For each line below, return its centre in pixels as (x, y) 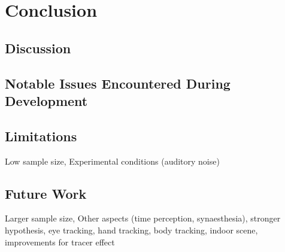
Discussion (38, 48)
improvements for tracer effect (60, 242)
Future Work (46, 193)
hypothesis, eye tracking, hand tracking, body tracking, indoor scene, (131, 230)
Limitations (41, 136)
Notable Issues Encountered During (118, 83)
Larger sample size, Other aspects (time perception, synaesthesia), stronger (143, 218)
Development (46, 100)
